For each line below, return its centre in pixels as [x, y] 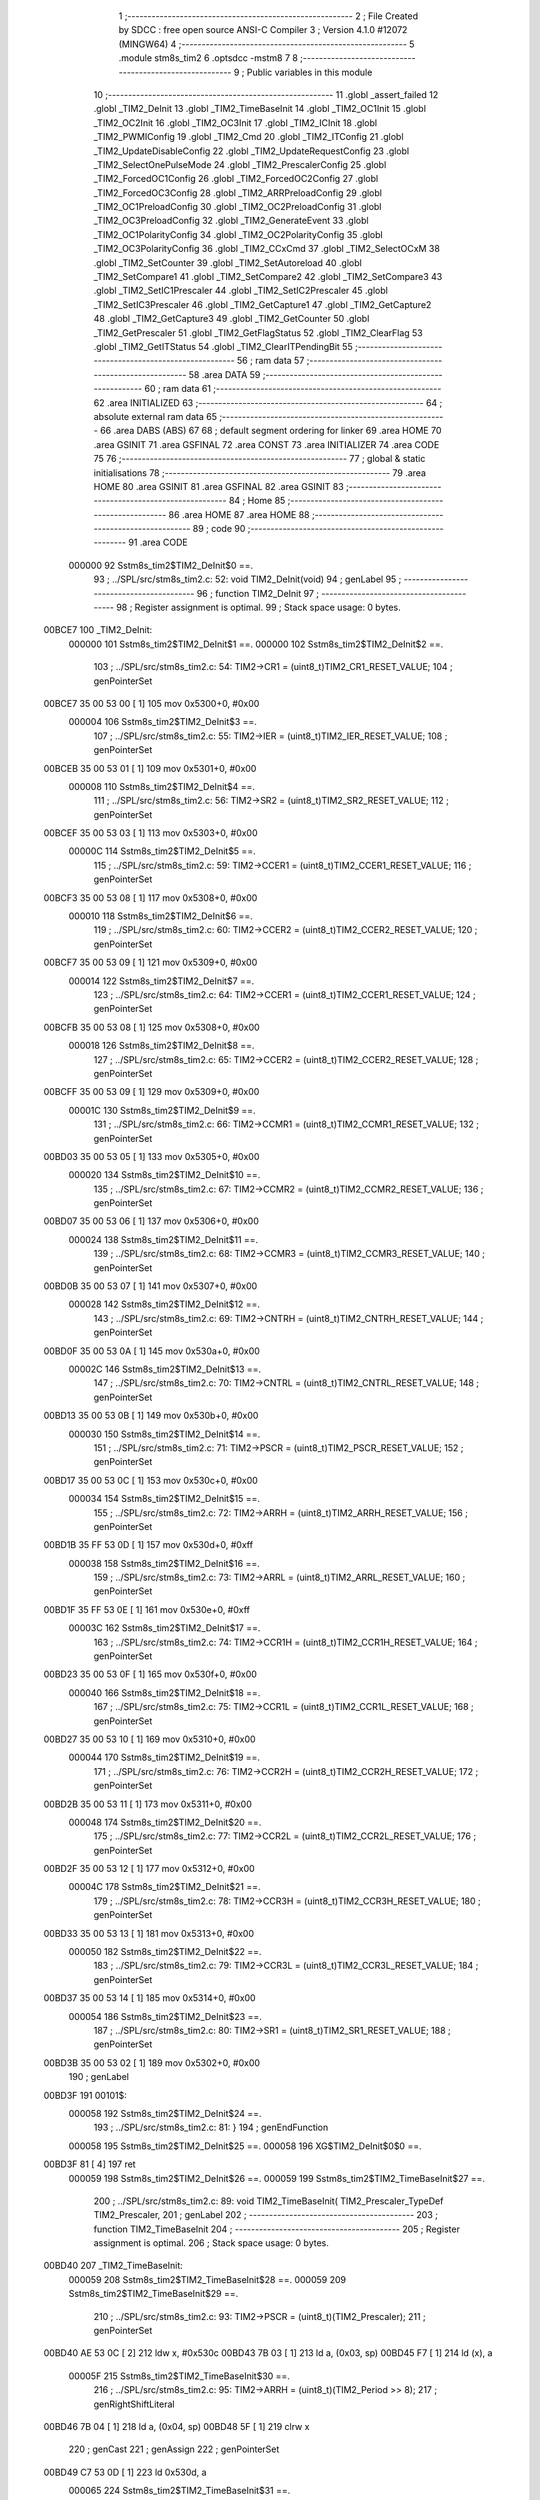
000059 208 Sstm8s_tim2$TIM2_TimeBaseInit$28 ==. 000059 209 [207, 2279]
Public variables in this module [309, 72]
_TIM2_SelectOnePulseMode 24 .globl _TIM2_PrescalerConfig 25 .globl [240, 164]
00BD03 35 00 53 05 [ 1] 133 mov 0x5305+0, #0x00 [151, 1156]
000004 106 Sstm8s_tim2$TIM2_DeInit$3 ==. [162, 722]
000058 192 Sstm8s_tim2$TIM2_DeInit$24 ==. [165, 2113]
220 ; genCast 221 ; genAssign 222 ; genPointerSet [174, 2449]
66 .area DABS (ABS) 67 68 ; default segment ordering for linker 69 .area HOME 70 [271, 431]
